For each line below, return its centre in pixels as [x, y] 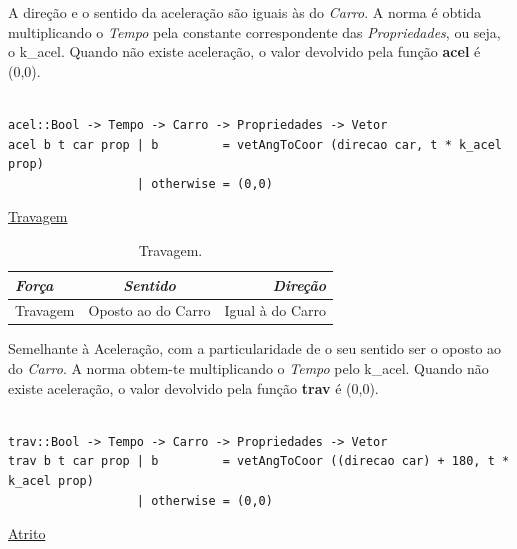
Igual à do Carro [275, 310]
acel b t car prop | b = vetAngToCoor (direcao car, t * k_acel [255, 144]
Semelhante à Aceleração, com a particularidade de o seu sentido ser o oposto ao [255, 348]
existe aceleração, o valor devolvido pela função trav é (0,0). [193, 387]
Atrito [27, 533]
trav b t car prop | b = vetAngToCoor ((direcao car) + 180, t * [259, 461]
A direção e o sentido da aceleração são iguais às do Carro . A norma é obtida [245, 12]
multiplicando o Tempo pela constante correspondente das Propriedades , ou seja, [254, 31]
